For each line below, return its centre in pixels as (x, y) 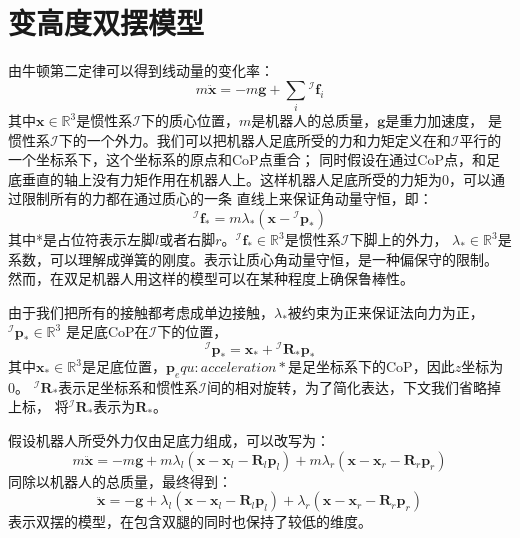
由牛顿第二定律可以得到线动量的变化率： (141, 70)
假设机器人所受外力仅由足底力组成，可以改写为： (169, 440)
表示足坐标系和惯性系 (128, 386)
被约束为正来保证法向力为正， (385, 311)
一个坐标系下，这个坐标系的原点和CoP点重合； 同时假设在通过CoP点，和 (247, 159)
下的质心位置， (189, 120)
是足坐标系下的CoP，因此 (371, 366)
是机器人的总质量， (314, 120)
